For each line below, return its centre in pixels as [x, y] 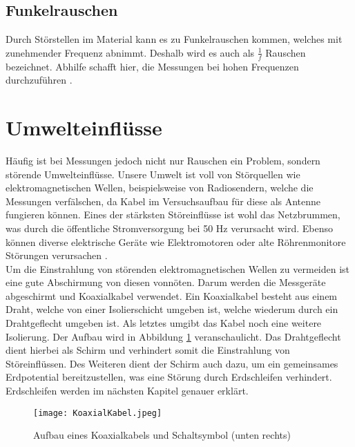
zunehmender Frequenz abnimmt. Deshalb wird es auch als [130, 52]
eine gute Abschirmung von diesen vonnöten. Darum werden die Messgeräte [166, 282]
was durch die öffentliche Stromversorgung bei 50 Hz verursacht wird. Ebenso [170, 228]
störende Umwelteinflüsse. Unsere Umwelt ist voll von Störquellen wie [153, 174]
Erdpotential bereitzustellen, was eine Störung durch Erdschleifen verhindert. [169, 377]
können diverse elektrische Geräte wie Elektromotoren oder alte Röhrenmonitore [176, 241]
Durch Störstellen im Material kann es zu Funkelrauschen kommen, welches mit [174, 39]
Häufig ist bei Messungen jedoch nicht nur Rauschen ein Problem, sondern [163, 160]
